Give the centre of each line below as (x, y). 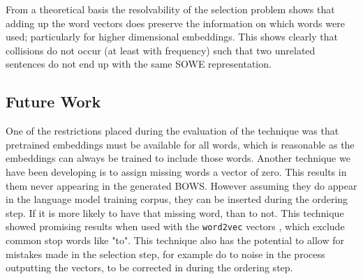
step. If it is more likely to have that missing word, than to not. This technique (175, 212)
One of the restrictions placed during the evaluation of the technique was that (172, 131)
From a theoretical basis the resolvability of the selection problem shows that (170, 9)
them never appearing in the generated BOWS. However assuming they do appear (181, 185)
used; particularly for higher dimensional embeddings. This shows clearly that (172, 37)
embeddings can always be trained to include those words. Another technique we (178, 158)
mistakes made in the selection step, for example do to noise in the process (165, 254)
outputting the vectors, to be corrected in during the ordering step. (149, 267)
